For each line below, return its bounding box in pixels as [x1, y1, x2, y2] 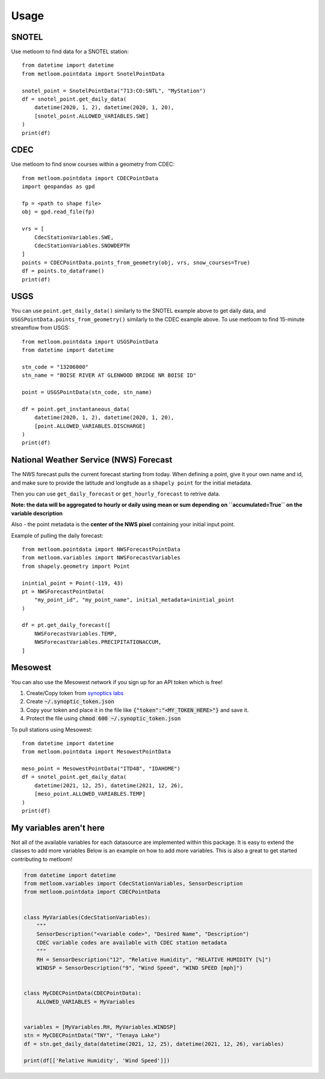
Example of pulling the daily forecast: [11, 532, 104, 539]
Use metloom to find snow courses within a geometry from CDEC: [11, 160, 175, 168]
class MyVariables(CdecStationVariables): [23, 914, 151, 920]
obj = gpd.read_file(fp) [22, 209, 95, 215]
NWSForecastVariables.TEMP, [34, 630, 117, 637]
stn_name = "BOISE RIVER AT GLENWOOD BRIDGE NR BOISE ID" [22, 372, 197, 379]
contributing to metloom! [11, 855, 72, 863]
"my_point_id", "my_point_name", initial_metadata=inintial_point [34, 597, 235, 603]
